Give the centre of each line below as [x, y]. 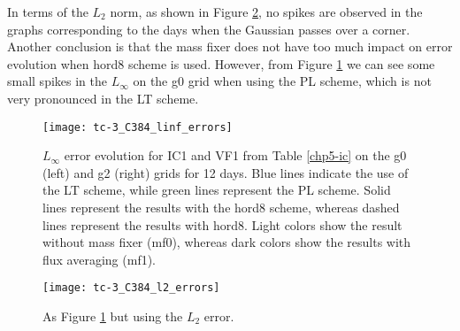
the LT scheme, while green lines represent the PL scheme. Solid [217, 190]
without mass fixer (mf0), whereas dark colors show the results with [227, 242]
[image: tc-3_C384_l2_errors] [131, 288]
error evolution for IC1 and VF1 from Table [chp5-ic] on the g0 [235, 155]
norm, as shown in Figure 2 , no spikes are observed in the [266, 12]
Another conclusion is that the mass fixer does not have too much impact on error [230, 46]
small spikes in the [57, 81]
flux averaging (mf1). [100, 259]
